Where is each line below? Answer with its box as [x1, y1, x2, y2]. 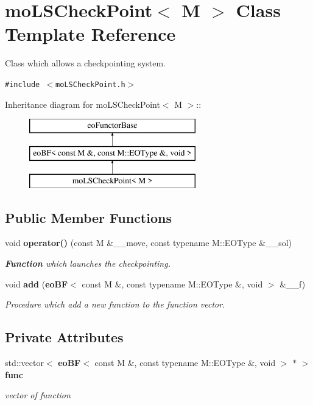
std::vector [5, 356, 44, 368]
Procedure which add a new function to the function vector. [5, 298, 225, 311]
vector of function [5, 389, 71, 401]
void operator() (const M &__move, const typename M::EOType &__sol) [5, 236, 292, 249]
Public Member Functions [5, 208, 172, 227]
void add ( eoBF [5, 277, 68, 290]
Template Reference [5, 21, 176, 46]
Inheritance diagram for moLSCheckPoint [5, 97, 160, 110]
